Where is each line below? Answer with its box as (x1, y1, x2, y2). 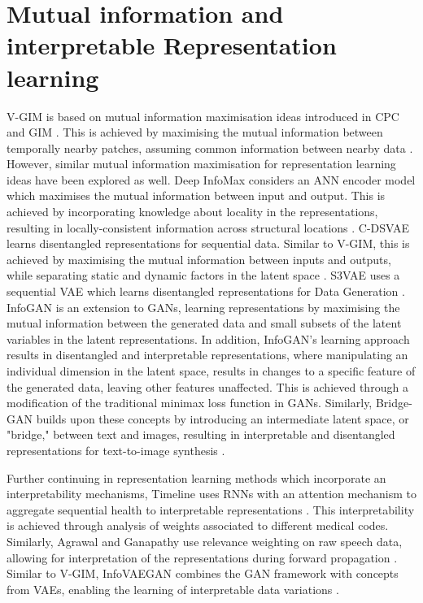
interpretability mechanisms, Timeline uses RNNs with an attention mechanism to (7, 485, 416, 502)
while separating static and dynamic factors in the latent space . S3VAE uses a (7, 267, 400, 284)
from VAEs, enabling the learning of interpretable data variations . (7, 580, 339, 597)
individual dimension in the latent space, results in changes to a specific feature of (7, 362, 416, 379)
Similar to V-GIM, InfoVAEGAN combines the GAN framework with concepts (7, 565, 399, 582)
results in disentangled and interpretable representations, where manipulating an (7, 346, 408, 363)
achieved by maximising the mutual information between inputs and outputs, (7, 250, 391, 267)
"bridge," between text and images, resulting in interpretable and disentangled (7, 426, 395, 443)
